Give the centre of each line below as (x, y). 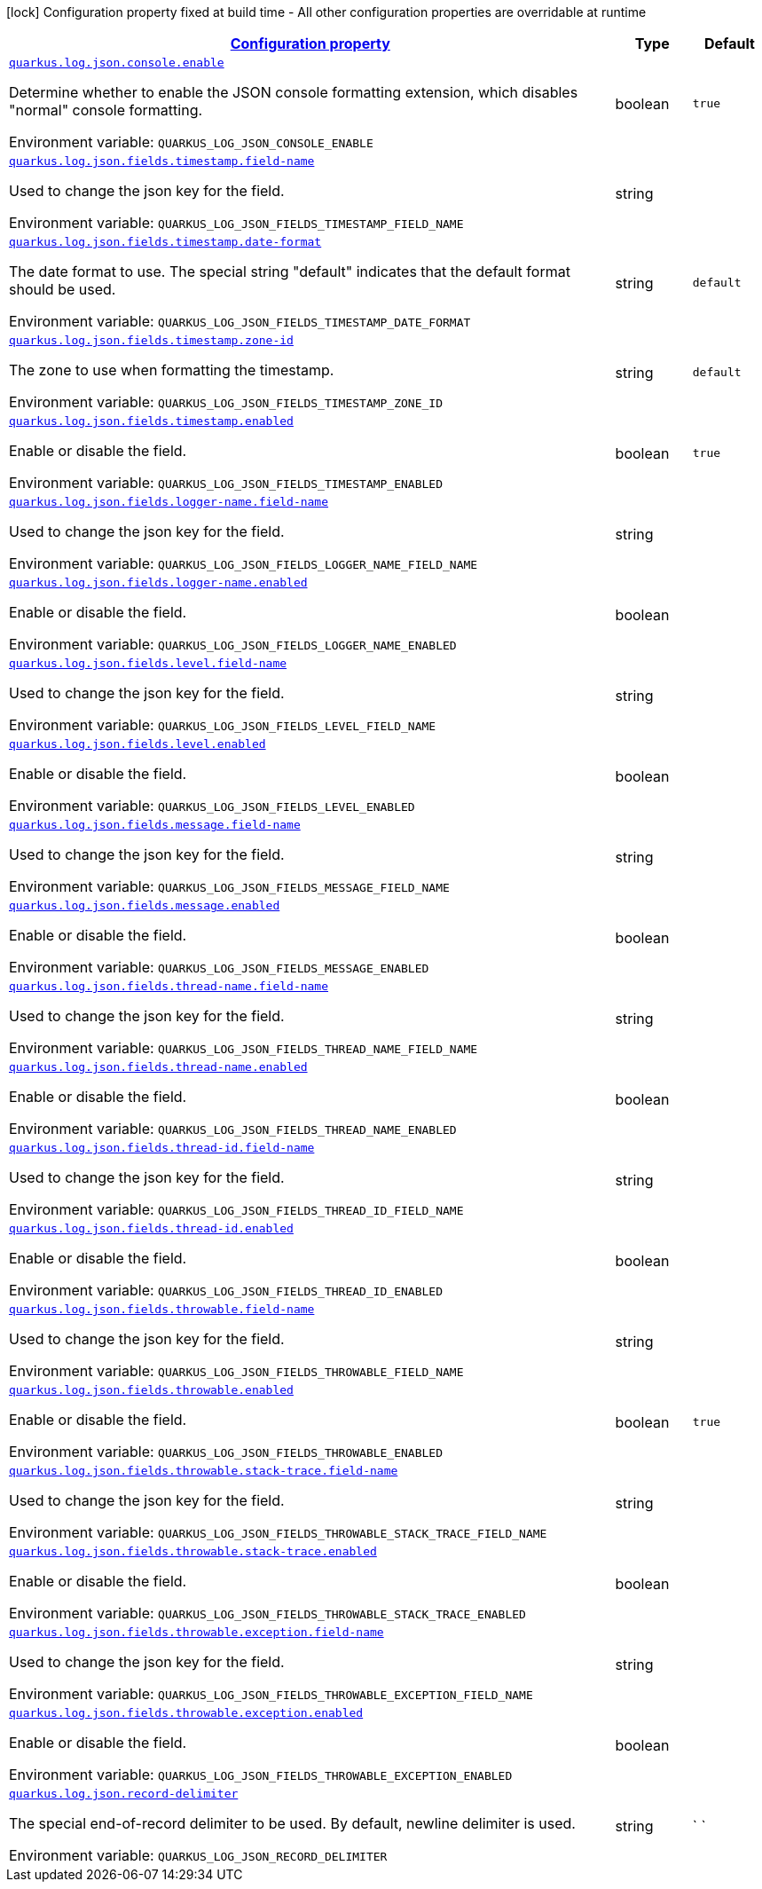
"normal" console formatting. (106, 110)
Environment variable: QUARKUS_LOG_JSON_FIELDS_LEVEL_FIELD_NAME (223, 725)
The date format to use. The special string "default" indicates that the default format (290, 272)
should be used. (63, 289)
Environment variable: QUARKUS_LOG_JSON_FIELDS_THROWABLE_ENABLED (226, 1452)
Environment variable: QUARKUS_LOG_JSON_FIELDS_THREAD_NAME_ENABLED (233, 1129)
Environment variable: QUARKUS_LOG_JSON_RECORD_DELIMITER (198, 1855)
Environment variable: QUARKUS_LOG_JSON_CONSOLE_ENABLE (191, 142)
